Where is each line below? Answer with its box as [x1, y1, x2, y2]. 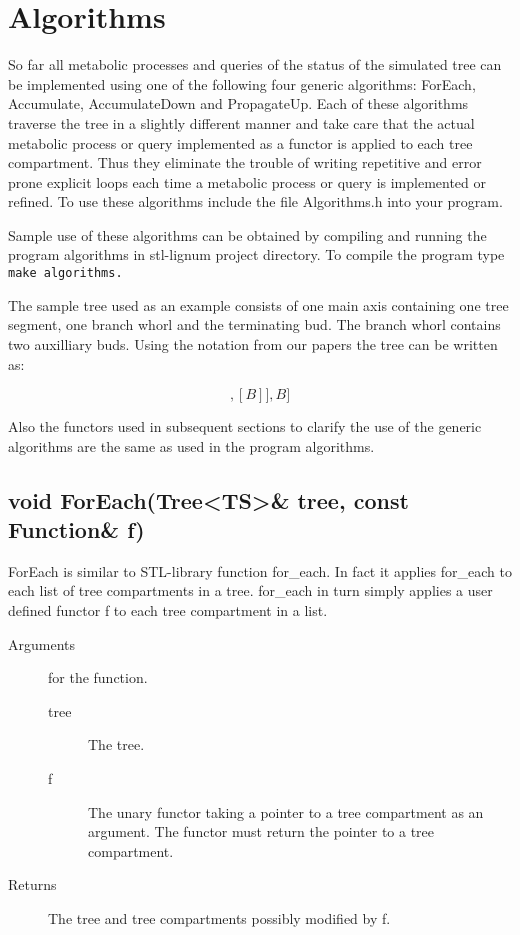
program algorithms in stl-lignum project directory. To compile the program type [8, 244, 505, 265]
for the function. [48, 667, 148, 688]
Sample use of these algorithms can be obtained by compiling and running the [8, 224, 487, 245]
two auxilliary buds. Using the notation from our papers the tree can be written [8, 333, 498, 354]
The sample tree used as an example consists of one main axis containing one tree [8, 294, 509, 315]
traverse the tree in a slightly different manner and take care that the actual [8, 112, 475, 133]
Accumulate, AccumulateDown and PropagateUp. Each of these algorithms [8, 93, 469, 114]
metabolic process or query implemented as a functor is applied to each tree [8, 132, 473, 153]
